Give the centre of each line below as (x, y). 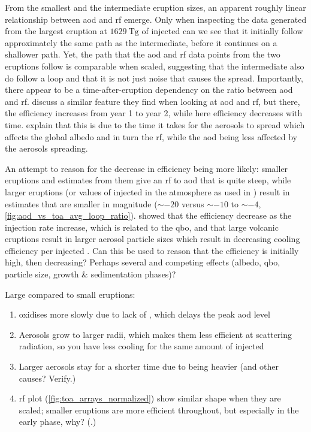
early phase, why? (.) (58, 422)
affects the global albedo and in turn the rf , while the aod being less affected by (151, 136)
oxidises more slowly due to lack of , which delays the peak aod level (144, 314)
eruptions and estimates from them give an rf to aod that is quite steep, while (148, 180)
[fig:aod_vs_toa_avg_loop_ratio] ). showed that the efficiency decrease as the (148, 215)
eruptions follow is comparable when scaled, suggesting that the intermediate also (155, 66)
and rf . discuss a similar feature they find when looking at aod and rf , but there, (153, 101)
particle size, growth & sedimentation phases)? (90, 274)
